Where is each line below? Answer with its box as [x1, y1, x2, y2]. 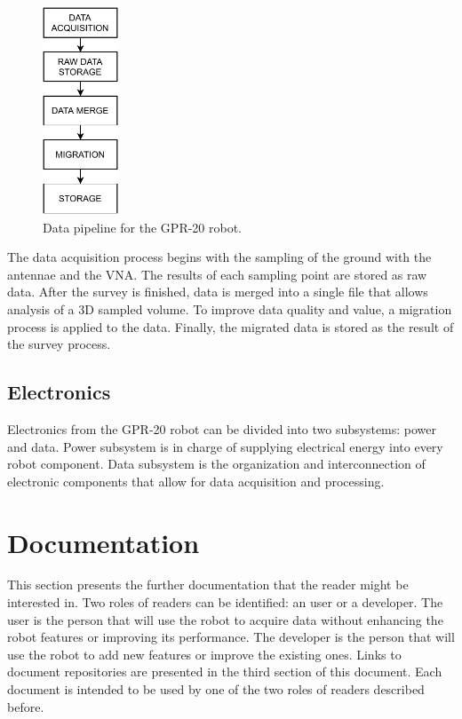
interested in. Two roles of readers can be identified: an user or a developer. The [7, 593, 443, 612]
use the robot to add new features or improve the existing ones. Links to [7, 644, 402, 663]
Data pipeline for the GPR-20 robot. [43, 217, 243, 236]
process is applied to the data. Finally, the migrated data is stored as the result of [7, 317, 454, 336]
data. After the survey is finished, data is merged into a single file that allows [7, 282, 428, 301]
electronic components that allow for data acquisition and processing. [7, 471, 385, 490]
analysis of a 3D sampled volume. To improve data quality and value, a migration [7, 299, 452, 318]
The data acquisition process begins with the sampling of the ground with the [7, 248, 432, 266]
